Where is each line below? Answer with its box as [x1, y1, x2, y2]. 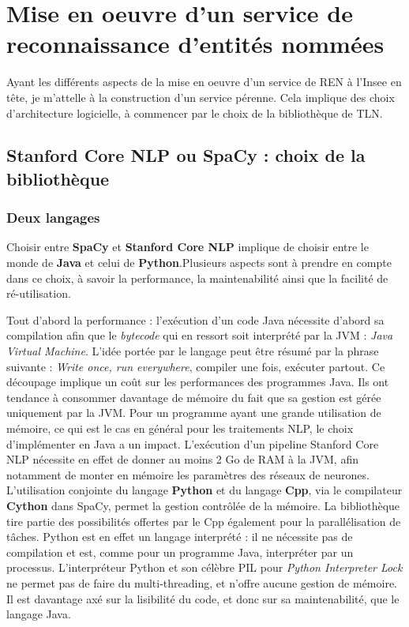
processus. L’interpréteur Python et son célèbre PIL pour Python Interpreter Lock [6, 559, 403, 576]
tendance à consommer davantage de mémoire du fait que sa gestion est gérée [6, 389, 381, 405]
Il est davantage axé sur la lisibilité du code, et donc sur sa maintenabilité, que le [6, 590, 400, 606]
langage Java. [6, 606, 71, 622]
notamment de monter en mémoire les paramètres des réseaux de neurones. [6, 466, 370, 482]
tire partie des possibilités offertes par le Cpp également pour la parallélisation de [6, 512, 401, 529]
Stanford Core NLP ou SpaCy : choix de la [6, 143, 366, 167]
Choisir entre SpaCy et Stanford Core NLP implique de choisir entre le [6, 238, 369, 255]
